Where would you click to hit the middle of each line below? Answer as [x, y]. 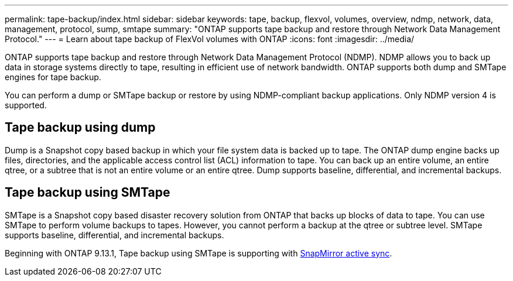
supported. [26, 105]
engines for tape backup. [53, 77]
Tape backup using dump [80, 128]
